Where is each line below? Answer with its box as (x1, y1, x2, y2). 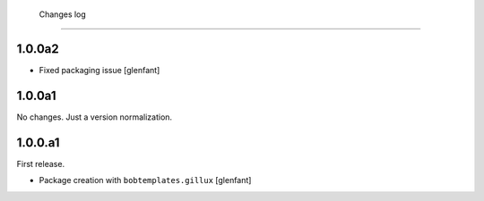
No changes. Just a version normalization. (16, 112, 173, 122)
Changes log (39, 9, 87, 20)
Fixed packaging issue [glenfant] (39, 64, 160, 75)
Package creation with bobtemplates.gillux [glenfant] (39, 175, 252, 186)
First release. (16, 158, 65, 169)
